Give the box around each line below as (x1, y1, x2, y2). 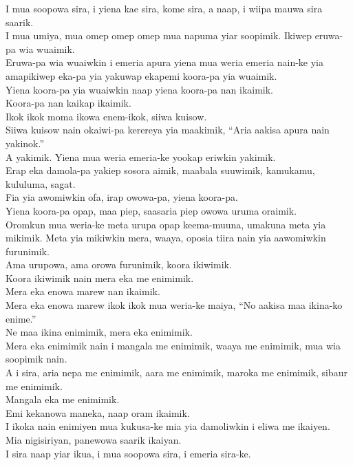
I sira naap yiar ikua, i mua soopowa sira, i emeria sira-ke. (6, 446, 251, 460)
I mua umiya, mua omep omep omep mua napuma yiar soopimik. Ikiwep (6, 28, 312, 43)
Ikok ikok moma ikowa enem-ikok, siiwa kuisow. (6, 109, 207, 123)
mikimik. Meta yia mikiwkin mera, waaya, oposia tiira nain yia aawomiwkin (6, 230, 326, 245)
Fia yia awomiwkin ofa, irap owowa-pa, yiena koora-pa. (6, 190, 238, 204)
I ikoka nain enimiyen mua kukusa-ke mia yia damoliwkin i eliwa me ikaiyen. (6, 419, 330, 433)
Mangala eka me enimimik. (6, 392, 120, 407)
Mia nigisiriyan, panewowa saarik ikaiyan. (6, 433, 182, 446)
